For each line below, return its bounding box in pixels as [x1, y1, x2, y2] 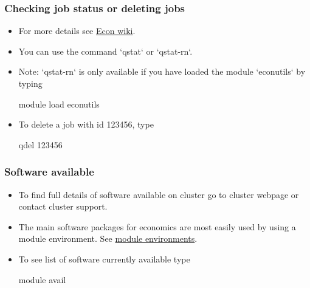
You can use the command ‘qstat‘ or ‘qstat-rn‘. [18, 44, 193, 57]
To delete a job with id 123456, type [18, 118, 154, 131]
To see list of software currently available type [18, 252, 190, 265]
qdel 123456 [18, 138, 63, 151]
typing [18, 77, 43, 89]
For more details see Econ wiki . [18, 24, 136, 37]
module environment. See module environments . [18, 232, 198, 245]
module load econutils [18, 97, 100, 110]
